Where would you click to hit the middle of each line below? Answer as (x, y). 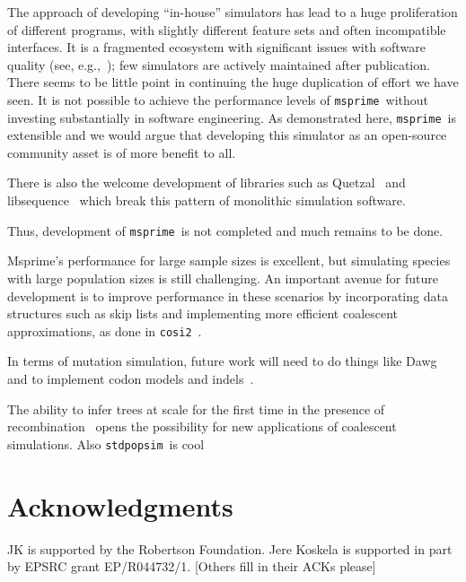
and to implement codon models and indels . (131, 378)
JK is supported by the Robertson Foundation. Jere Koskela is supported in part (230, 548)
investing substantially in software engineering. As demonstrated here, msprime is (232, 117)
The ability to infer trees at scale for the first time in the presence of (196, 408)
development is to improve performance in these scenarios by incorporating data (228, 295)
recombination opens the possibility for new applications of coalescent (202, 426)
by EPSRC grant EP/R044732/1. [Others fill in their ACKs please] (192, 566)
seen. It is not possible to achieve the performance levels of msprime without (218, 99)
